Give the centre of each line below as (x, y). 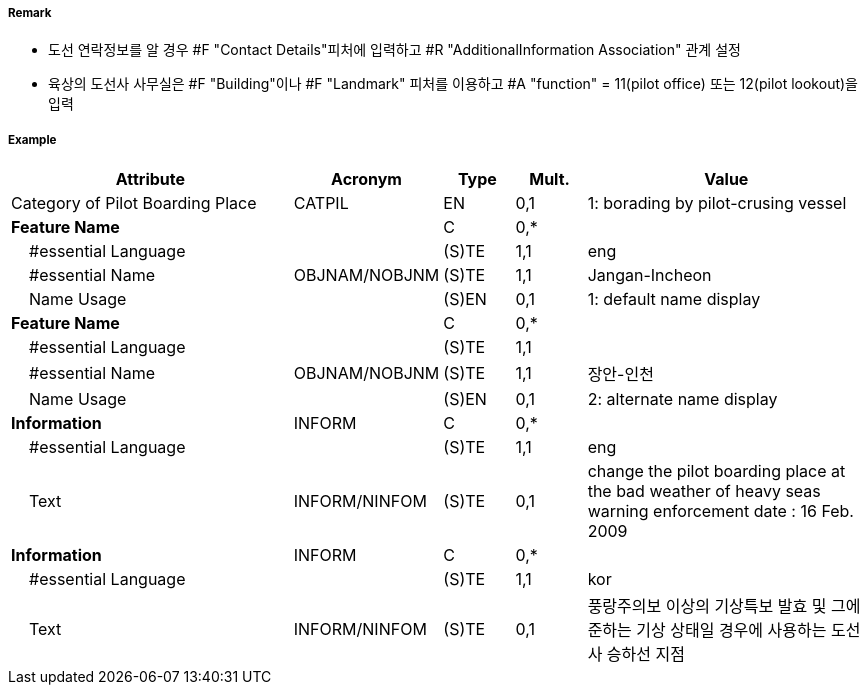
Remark (30, 13)
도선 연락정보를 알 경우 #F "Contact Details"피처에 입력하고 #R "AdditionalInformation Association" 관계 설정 (394, 50)
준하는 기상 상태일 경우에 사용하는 (707, 630)
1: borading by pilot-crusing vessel (717, 203)
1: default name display (674, 299)
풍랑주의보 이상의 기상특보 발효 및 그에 (724, 606)
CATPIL (321, 203)
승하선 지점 (645, 654)
